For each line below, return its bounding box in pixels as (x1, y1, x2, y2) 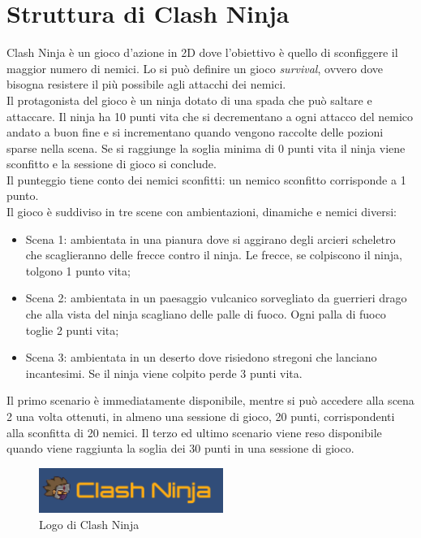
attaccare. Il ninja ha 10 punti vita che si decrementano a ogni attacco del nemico (6, 107, 414, 124)
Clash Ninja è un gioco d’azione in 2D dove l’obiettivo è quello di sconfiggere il (6, 44, 398, 61)
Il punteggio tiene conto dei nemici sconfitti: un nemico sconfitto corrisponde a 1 (6, 171, 406, 188)
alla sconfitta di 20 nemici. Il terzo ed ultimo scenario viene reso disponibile (6, 423, 382, 440)
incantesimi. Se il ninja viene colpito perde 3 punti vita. (25, 364, 303, 381)
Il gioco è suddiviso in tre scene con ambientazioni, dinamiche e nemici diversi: (6, 203, 397, 220)
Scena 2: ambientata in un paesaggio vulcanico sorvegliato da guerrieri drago (25, 289, 407, 306)
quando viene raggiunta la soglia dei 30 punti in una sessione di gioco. (6, 440, 354, 457)
